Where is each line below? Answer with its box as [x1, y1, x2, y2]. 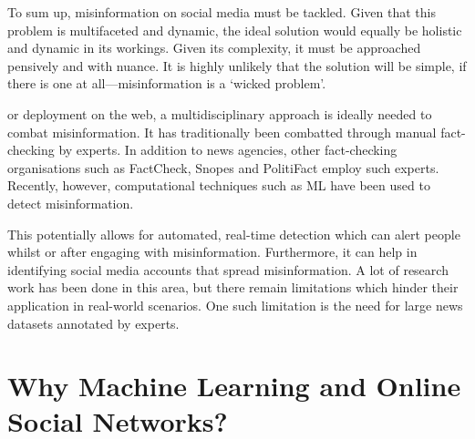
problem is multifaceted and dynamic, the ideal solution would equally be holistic [7, 20, 462, 39]
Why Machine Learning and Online [7, 367, 461, 404]
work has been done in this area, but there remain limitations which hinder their [7, 278, 459, 297]
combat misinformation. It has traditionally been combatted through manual [7, 122, 437, 141]
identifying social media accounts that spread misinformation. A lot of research [7, 260, 449, 279]
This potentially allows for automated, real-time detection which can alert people [7, 224, 460, 243]
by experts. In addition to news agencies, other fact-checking [58, 140, 398, 159]
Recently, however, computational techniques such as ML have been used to [7, 176, 430, 195]
